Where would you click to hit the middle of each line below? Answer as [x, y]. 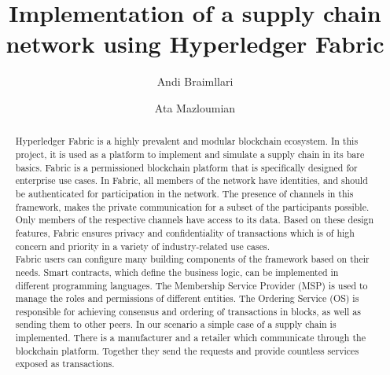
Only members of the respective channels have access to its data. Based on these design [195, 220]
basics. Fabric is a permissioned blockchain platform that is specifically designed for [186, 167]
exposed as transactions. [65, 364]
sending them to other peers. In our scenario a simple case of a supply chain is [176, 324]
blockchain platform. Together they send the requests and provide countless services [187, 350]
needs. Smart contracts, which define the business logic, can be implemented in [177, 272]
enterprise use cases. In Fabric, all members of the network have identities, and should [191, 180]
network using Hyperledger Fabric [195, 44]
